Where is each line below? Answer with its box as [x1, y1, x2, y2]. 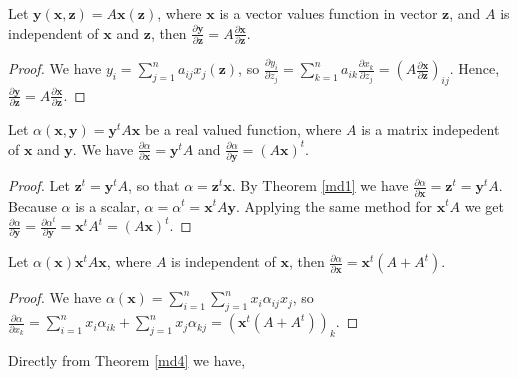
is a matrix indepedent [361, 119, 500, 140]
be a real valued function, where [144, 119, 342, 140]
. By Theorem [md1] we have [231, 175, 409, 196]
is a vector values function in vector [219, 3, 438, 23]
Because [8, 195, 57, 216]
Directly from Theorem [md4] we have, [8, 350, 246, 371]
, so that [128, 175, 180, 196]
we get [464, 195, 505, 216]
